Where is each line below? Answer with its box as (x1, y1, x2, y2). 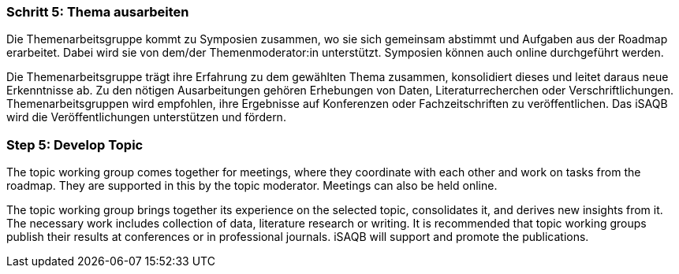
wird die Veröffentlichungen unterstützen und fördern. (6, 110, 286, 124)
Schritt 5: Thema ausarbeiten (6, 4, 189, 20)
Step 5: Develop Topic (6, 136, 144, 153)
